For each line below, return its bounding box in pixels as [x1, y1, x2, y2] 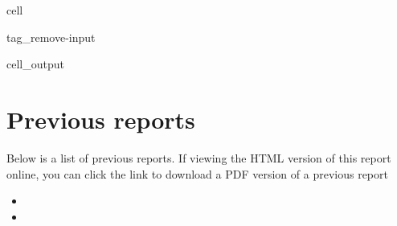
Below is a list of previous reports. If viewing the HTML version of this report [6, 149, 391, 166]
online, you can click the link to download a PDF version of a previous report [6, 165, 388, 182]
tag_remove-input [6, 28, 96, 45]
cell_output [6, 55, 64, 72]
